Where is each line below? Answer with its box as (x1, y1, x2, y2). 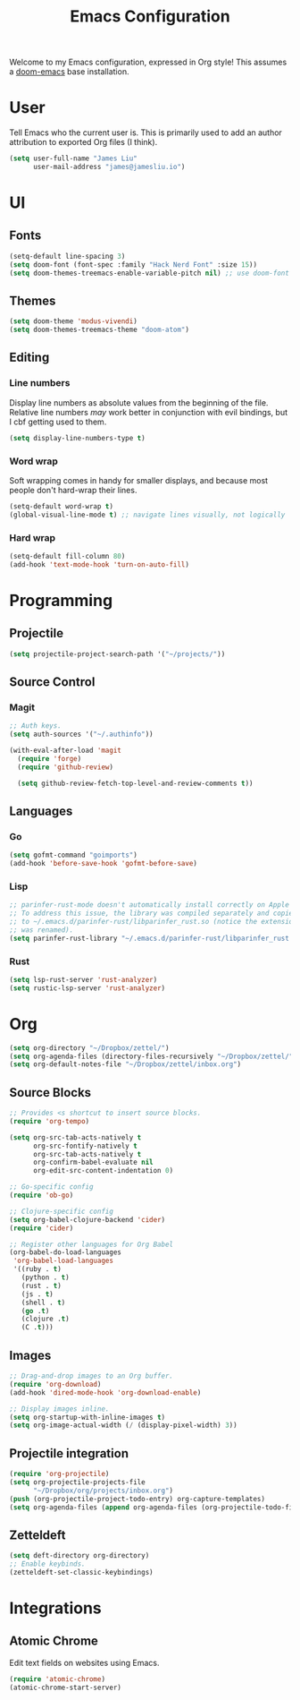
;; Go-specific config (9, 1183, 94, 1192)
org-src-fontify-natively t (32, 1141, 138, 1150)
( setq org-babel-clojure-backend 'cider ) (9, 1215, 166, 1224)
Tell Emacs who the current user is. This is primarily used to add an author (9, 127, 283, 138)
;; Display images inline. (9, 1404, 110, 1414)
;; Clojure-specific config (9, 1207, 114, 1216)
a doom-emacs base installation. (9, 66, 129, 77)
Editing (9, 350, 50, 365)
